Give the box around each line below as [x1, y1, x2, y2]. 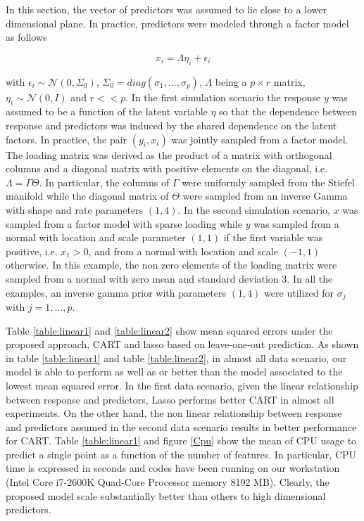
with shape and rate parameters [6, 202, 144, 217]
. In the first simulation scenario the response [125, 89, 321, 104]
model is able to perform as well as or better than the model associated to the [6, 364, 343, 379]
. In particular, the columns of [39, 174, 170, 189]
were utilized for [264, 285, 334, 300]
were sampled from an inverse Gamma [182, 188, 348, 203]
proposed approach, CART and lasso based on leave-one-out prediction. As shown [6, 337, 359, 352]
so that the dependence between [219, 104, 358, 119]
